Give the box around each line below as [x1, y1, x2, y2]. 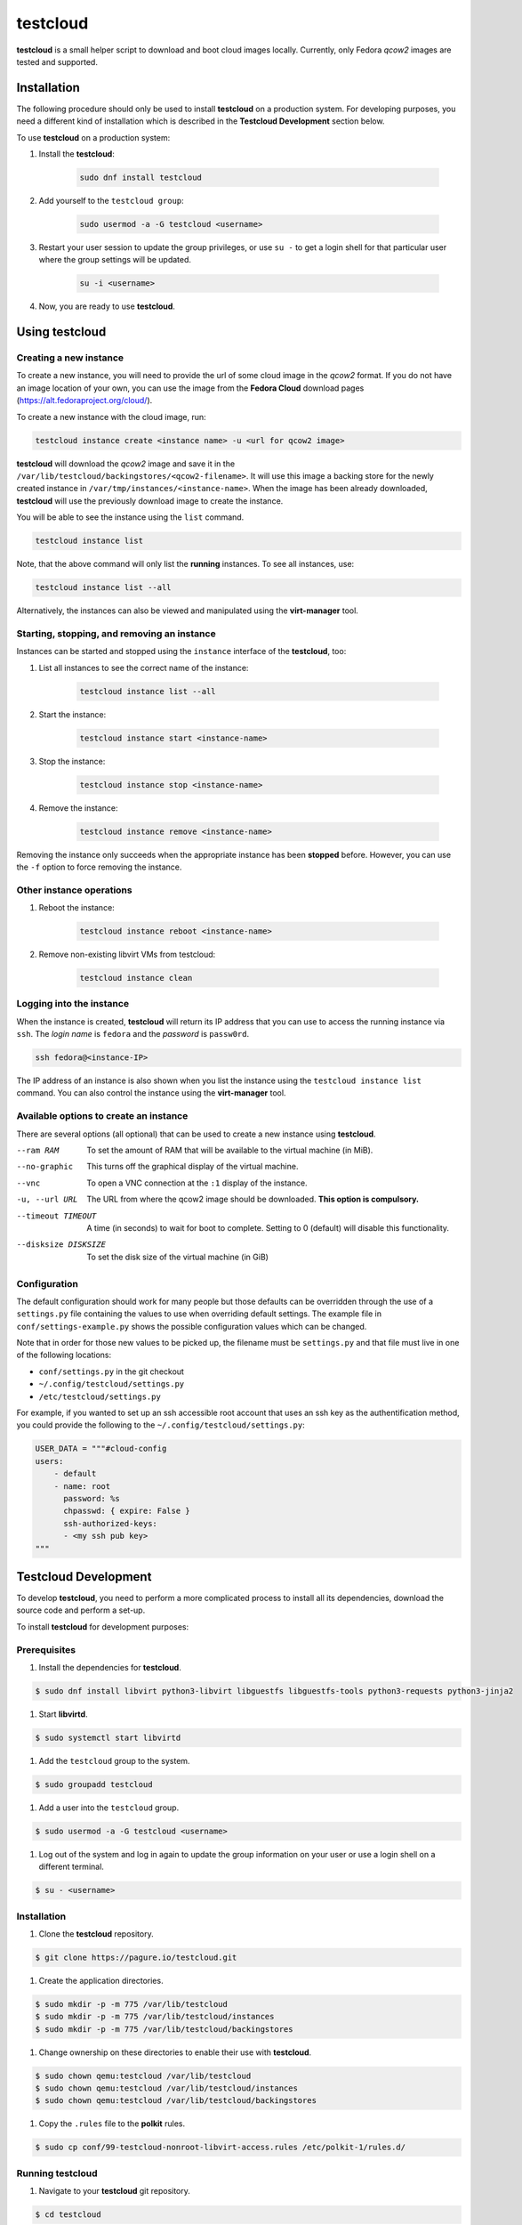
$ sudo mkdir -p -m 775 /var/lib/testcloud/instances [35, 2011, 275, 2022]
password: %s [63, 1493, 120, 1503]
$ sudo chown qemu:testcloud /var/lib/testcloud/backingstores [35, 2096, 317, 2106]
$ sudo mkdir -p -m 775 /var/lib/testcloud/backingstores [35, 2024, 293, 2034]
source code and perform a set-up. [16, 1605, 146, 1615]
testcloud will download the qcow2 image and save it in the [16, 458, 236, 469]
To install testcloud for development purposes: [16, 1621, 189, 1632]
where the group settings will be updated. [38, 255, 191, 265]
